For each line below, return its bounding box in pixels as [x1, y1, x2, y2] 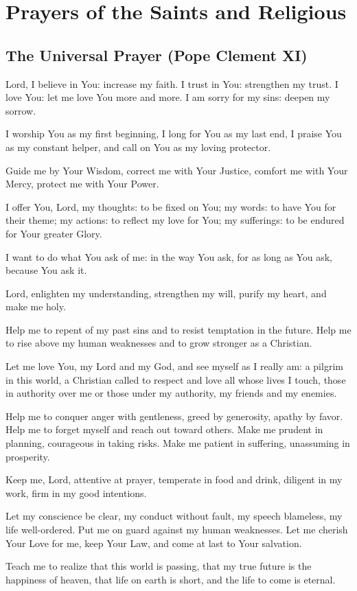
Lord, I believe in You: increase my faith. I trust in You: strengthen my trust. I [5, 76, 338, 91]
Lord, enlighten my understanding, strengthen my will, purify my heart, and [5, 286, 327, 300]
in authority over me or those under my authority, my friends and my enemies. [5, 386, 337, 400]
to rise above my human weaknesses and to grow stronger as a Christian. [5, 336, 312, 350]
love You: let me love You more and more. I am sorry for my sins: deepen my [5, 90, 330, 104]
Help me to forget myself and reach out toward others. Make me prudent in [5, 422, 323, 437]
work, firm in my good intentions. [5, 485, 147, 500]
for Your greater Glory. [5, 226, 102, 240]
